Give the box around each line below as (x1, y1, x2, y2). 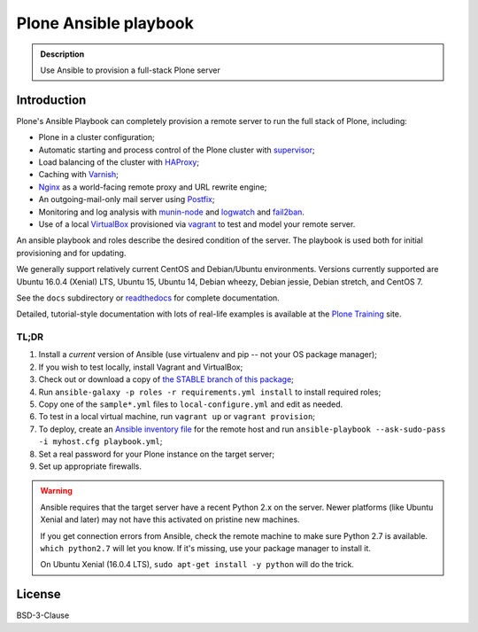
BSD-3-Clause (16, 610, 70, 620)
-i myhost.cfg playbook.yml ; (38, 436, 163, 447)
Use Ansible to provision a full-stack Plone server (40, 65, 220, 75)
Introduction (16, 92, 87, 107)
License (16, 587, 61, 602)
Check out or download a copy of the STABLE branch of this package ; (38, 374, 294, 385)
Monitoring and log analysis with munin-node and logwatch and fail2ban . (38, 207, 305, 217)
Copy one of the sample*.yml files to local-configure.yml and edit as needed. (38, 399, 343, 410)
